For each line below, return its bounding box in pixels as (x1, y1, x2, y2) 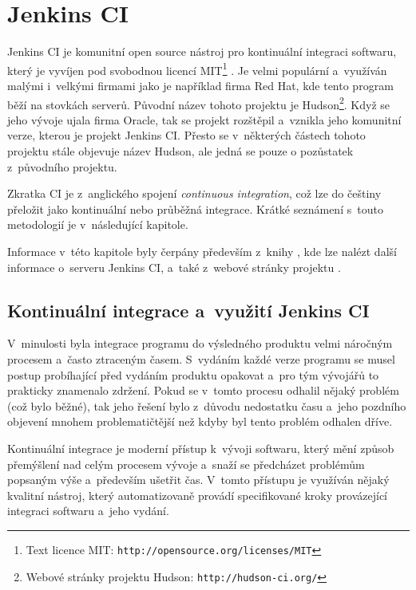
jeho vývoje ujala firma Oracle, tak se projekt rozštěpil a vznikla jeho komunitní (7, 111, 402, 128)
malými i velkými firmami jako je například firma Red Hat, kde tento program (7, 77, 394, 93)
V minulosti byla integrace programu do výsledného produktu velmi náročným (7, 335, 393, 352)
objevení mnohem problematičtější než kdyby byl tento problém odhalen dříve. (7, 413, 393, 430)
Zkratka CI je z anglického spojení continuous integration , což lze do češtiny (7, 185, 382, 202)
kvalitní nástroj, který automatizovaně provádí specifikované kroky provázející (7, 486, 387, 503)
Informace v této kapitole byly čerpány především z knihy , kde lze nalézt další (7, 242, 397, 259)
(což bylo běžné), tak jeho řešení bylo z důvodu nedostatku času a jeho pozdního (7, 397, 406, 414)
